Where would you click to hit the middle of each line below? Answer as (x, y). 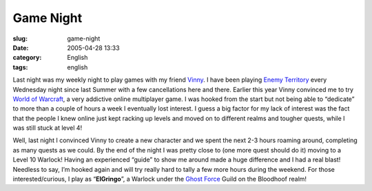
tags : (20, 67)
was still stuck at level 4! (48, 128)
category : (27, 58)
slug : (20, 38)
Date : (21, 47)
